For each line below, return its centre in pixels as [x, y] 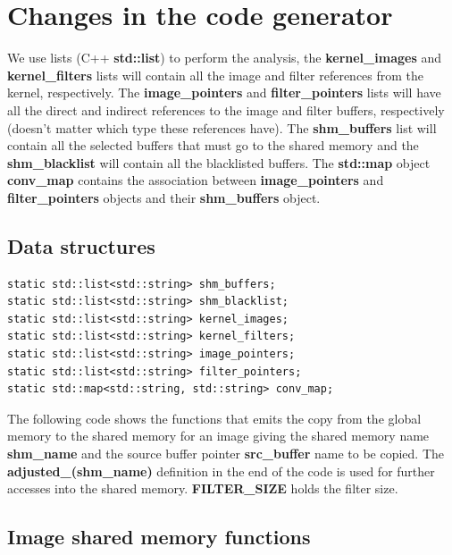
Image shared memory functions [159, 537]
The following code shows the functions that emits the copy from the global [214, 418]
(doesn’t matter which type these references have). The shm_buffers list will [222, 127]
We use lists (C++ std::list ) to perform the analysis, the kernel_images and [224, 58]
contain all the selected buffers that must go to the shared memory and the [213, 145]
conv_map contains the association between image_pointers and [196, 180]
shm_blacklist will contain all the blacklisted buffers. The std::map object [219, 162]
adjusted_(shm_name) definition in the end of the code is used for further [221, 471]
